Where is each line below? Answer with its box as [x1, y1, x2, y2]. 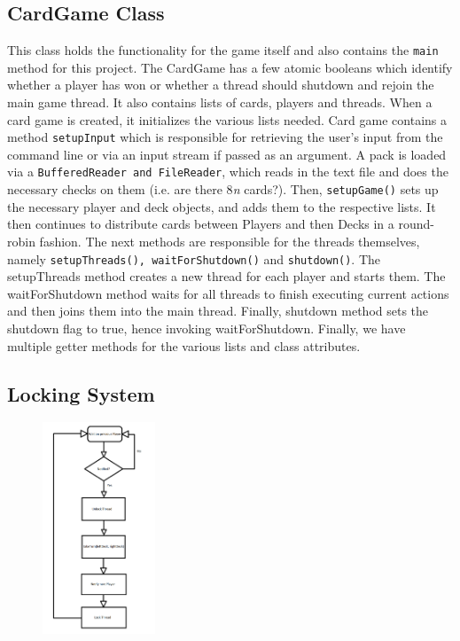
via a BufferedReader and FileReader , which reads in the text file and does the [7, 162, 448, 181]
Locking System [7, 379, 155, 407]
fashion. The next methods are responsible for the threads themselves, [39, 231, 420, 250]
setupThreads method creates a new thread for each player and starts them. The [7, 267, 446, 285]
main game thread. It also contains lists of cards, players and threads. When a [7, 93, 433, 112]
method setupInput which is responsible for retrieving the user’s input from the [7, 128, 443, 146]
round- [398, 215, 434, 233]
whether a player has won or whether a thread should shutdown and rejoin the [7, 75, 434, 94]
